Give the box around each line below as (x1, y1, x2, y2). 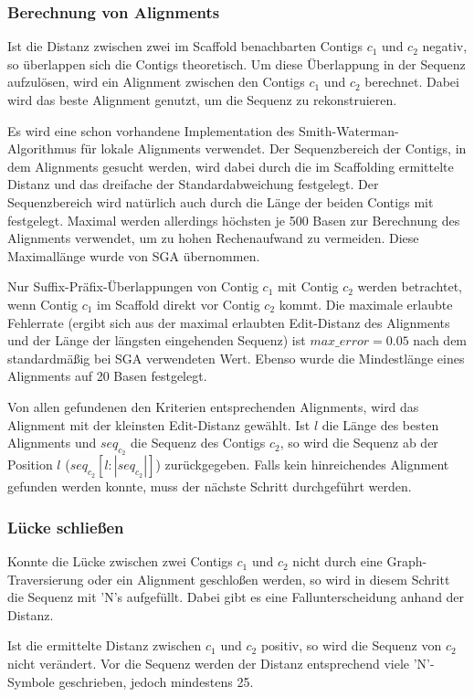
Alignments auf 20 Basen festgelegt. (7, 366, 207, 385)
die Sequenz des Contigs (131, 433, 266, 452)
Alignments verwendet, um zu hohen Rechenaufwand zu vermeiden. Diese (7, 228, 419, 248)
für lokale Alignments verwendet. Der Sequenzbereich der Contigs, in (80, 139, 467, 158)
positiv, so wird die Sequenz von (260, 636, 442, 655)
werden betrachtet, (357, 277, 462, 296)
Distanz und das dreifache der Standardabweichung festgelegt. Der (7, 174, 379, 194)
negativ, (422, 37, 468, 56)
